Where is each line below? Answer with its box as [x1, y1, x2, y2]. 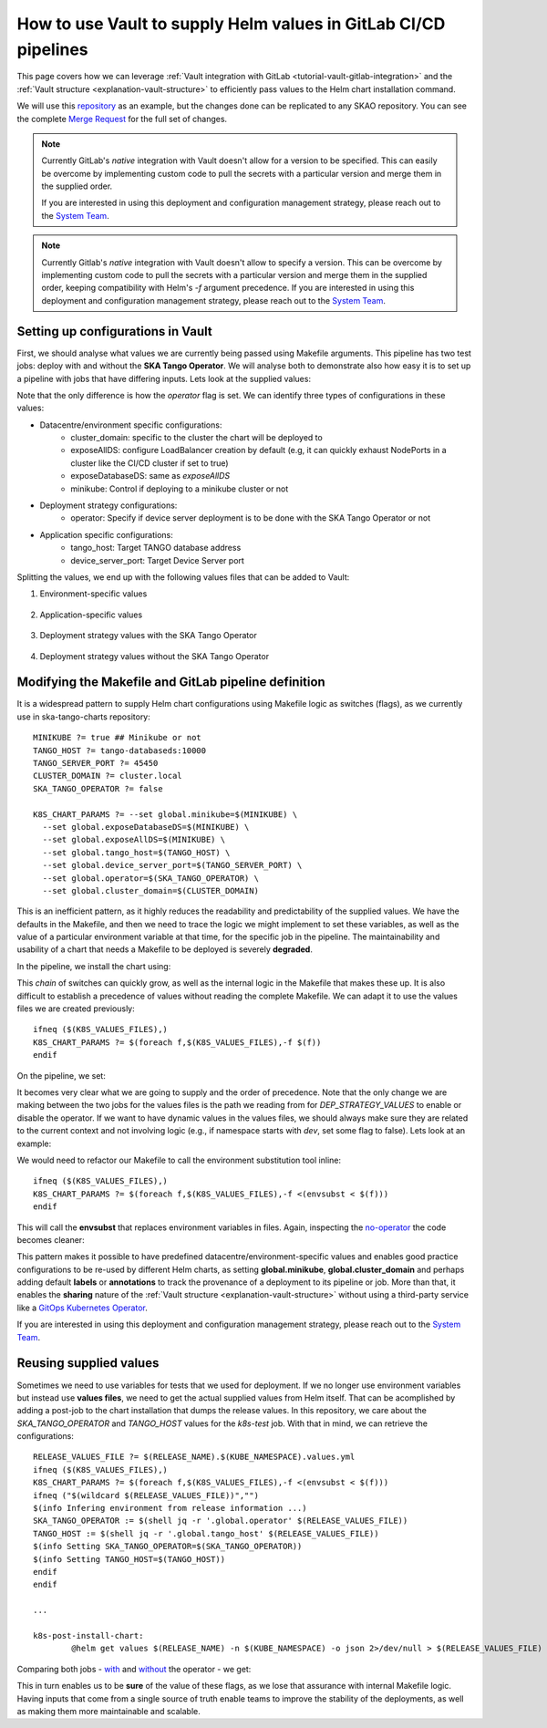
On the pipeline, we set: [16, 1070, 107, 1081]
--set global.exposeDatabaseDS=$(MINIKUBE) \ [42, 822, 250, 832]
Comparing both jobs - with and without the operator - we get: [16, 1663, 252, 1674]
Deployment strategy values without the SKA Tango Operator [39, 650, 269, 661]
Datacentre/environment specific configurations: [39, 419, 222, 430]
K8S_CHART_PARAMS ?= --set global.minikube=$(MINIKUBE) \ [33, 809, 298, 820]
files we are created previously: [16, 1003, 136, 1014]
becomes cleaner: [16, 1234, 86, 1245]
